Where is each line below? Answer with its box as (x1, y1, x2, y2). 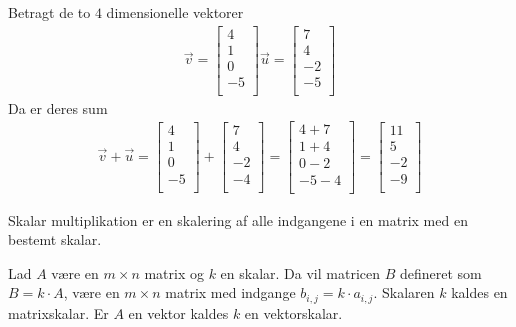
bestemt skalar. (8, 229, 102, 250)
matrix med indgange (165, 282, 296, 303)
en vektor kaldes (128, 302, 229, 323)
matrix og (144, 262, 204, 283)
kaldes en (451, 282, 508, 303)
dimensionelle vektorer (106, 2, 244, 22)
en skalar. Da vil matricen (220, 262, 381, 283)
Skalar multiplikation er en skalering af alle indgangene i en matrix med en (8, 209, 468, 230)
